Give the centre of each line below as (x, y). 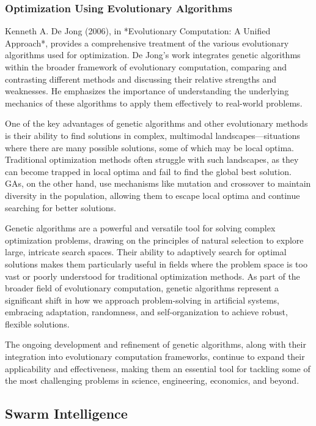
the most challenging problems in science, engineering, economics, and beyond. (152, 380)
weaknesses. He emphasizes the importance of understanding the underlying (147, 91)
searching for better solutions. (61, 207)
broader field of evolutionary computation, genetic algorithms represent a (142, 288)
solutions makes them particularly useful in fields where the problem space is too (156, 263)
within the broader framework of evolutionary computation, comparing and (146, 67)
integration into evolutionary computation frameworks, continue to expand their (155, 357)
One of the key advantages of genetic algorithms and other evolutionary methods (156, 123)
